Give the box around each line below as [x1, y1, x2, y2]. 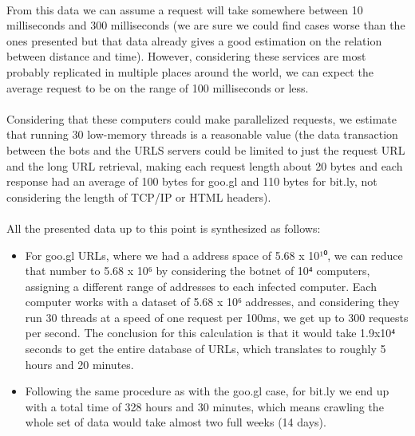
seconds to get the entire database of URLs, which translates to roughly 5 [25, 340, 386, 357]
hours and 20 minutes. [25, 355, 134, 372]
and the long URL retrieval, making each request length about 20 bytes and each [6, 157, 403, 174]
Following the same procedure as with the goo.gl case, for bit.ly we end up [25, 383, 389, 399]
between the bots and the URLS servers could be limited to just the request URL [6, 141, 405, 158]
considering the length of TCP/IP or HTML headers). [6, 188, 271, 205]
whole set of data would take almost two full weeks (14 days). [25, 414, 326, 430]
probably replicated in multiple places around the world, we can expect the [6, 63, 373, 80]
